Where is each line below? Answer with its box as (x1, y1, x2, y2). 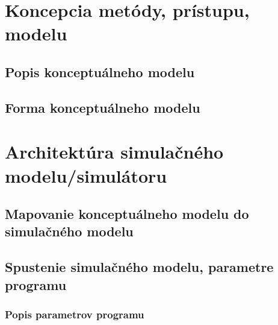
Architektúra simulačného (5, 139, 224, 164)
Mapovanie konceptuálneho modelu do (5, 204, 249, 223)
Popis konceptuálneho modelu (5, 62, 195, 81)
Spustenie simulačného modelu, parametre (5, 257, 274, 276)
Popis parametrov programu (5, 306, 144, 321)
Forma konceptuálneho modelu (5, 98, 200, 116)
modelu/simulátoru (5, 163, 167, 188)
